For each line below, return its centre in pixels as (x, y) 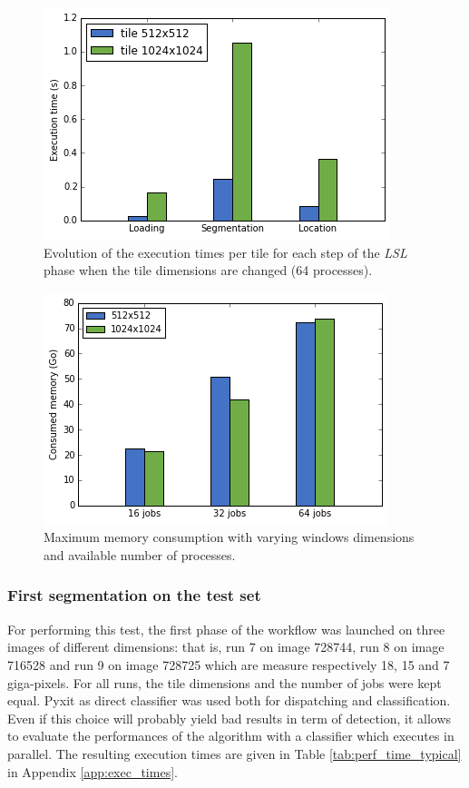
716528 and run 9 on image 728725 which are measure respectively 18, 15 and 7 (229, 664)
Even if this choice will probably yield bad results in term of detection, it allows (230, 718)
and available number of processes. (140, 554)
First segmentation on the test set (134, 595)
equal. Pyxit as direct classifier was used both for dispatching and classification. (229, 700)
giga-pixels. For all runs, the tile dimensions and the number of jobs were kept (225, 682)
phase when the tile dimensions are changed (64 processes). (208, 270)
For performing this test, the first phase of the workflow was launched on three (226, 629)
